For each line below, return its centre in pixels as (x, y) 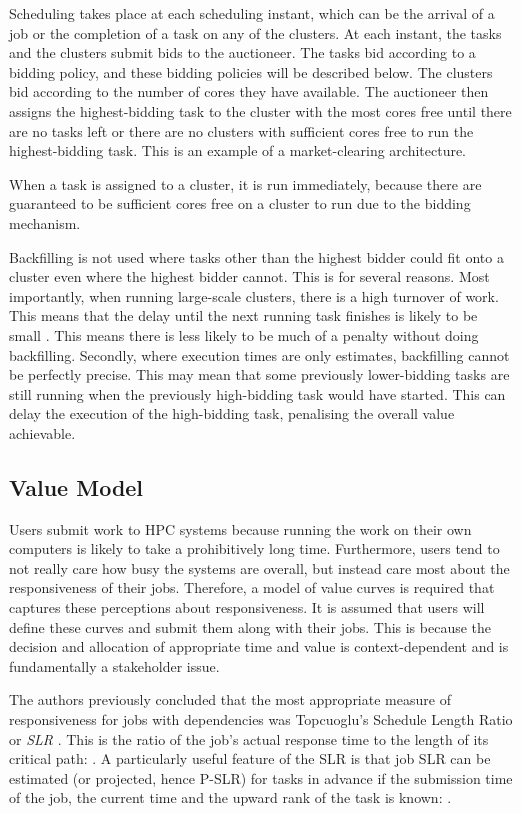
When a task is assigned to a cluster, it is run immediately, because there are (245, 183)
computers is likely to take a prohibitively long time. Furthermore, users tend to (254, 548)
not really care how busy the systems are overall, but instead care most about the (259, 567)
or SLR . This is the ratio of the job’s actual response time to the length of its (249, 738)
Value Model (76, 486)
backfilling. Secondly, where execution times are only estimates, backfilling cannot (259, 354)
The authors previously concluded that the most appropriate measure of (230, 699)
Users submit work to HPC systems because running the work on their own (240, 528)
